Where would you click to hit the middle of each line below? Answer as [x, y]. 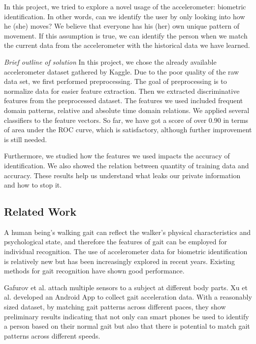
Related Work [40, 211]
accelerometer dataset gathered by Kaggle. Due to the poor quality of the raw [122, 71]
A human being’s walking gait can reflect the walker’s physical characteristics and [128, 232]
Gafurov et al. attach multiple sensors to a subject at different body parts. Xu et [126, 287]
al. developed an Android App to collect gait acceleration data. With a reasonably [128, 297]
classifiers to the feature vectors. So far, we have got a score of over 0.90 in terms [126, 120]
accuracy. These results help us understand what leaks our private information [122, 175]
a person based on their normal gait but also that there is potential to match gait [127, 326]
